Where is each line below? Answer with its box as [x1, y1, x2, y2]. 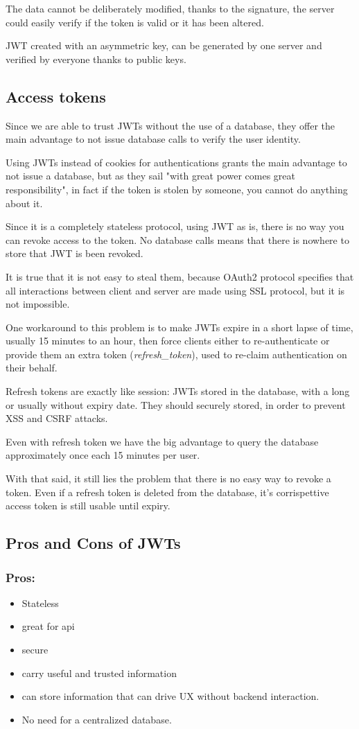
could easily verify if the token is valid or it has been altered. [6, 15, 264, 29]
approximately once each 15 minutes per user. [6, 448, 200, 462]
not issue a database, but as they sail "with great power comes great [6, 168, 295, 183]
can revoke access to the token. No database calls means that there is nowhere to [6, 232, 349, 247]
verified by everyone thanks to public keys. [6, 51, 186, 66]
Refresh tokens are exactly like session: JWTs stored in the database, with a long [6, 384, 350, 398]
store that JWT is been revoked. [6, 246, 143, 261]
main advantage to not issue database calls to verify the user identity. [6, 132, 301, 146]
